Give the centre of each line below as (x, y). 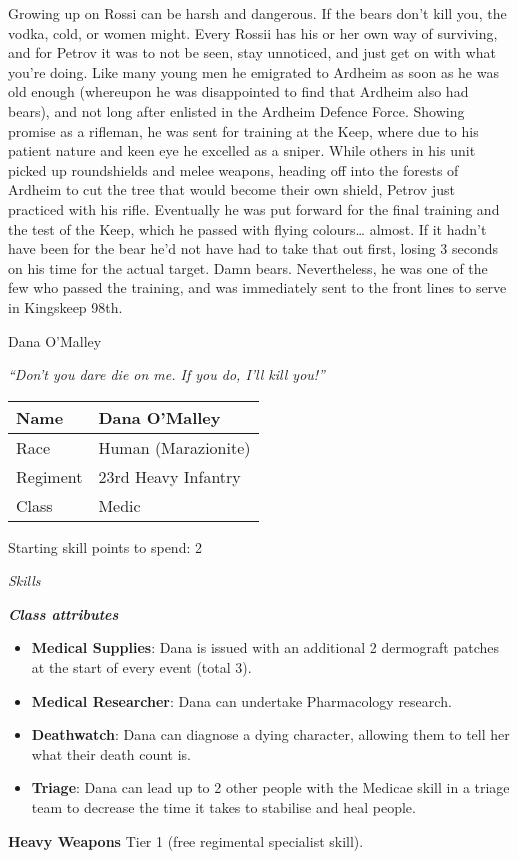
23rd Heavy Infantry (169, 476)
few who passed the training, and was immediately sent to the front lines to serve (257, 287)
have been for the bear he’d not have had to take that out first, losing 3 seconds (253, 248)
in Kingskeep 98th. (65, 306)
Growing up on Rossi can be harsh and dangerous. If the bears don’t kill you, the (257, 13)
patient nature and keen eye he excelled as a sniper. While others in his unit (242, 150)
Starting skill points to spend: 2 (105, 546)
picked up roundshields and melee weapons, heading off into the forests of (233, 169)
